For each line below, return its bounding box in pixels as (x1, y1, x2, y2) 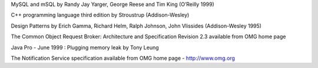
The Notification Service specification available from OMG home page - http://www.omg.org (11, 55, 236, 62)
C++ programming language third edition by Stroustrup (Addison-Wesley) (11, 12, 190, 19)
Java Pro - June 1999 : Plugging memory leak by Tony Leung (11, 44, 159, 51)
